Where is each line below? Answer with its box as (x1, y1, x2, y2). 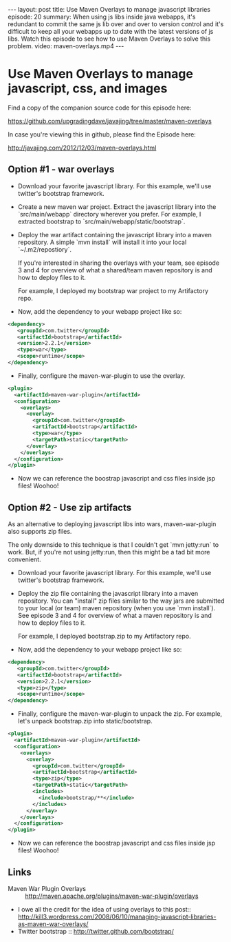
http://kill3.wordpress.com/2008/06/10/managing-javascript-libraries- (17, 912, 217, 921)
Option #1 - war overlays (8, 163, 115, 175)
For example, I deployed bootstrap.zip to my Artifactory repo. (17, 632, 191, 641)
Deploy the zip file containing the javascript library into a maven (17, 590, 199, 598)
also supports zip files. (8, 528, 72, 536)
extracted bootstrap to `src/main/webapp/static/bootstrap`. (17, 217, 186, 226)
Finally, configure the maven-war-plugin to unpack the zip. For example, (17, 710, 223, 718)
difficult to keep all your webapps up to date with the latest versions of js (8, 28, 214, 35)
